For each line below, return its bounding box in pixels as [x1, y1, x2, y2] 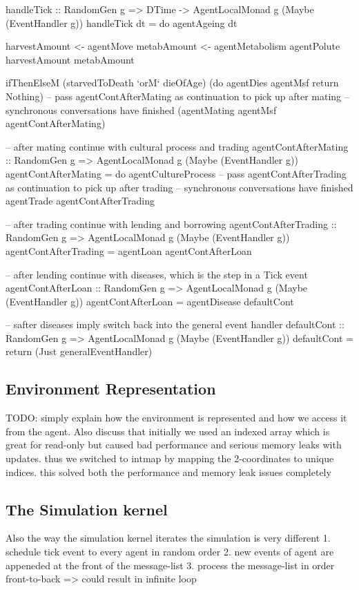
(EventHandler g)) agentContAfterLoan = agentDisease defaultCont [6, 294, 294, 308]
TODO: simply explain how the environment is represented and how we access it [6, 410, 347, 425]
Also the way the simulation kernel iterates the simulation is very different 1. [6, 531, 331, 545]
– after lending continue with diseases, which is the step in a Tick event [6, 267, 308, 281]
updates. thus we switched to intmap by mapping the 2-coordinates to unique [6, 451, 334, 466]
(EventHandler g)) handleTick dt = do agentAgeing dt [6, 15, 237, 30]
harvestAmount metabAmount [6, 52, 135, 66]
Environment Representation [6, 378, 216, 399]
